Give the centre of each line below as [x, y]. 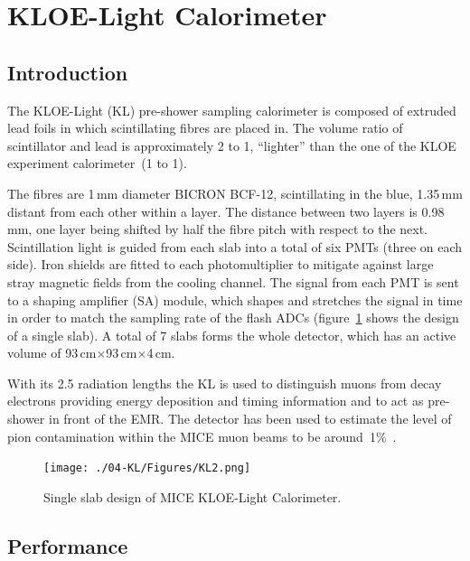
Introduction [68, 72]
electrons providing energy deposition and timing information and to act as [216, 401]
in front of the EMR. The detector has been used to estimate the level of [250, 419]
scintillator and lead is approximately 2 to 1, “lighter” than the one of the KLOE [232, 145]
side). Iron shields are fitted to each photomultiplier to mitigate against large [221, 264]
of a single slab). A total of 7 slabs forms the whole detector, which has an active [232, 335]
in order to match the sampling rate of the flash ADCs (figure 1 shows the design [233, 318]
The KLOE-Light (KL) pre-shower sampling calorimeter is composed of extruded [232, 110]
